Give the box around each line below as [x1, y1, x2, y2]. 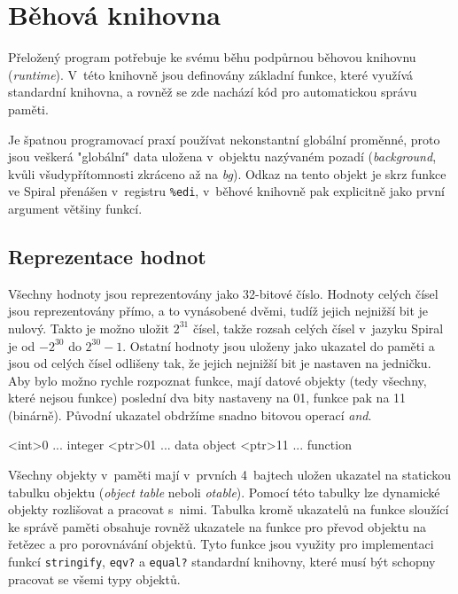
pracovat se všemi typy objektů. [8, 569, 181, 588]
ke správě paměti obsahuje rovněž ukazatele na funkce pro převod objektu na [8, 517, 427, 535]
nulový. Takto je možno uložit [8, 318, 170, 337]
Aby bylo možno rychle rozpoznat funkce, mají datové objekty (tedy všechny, [8, 371, 427, 389]
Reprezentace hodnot [8, 242, 206, 270]
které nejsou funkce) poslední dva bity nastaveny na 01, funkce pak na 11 [8, 388, 407, 407]
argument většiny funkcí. [8, 199, 143, 217]
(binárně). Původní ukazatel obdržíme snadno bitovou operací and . [8, 405, 372, 424]
